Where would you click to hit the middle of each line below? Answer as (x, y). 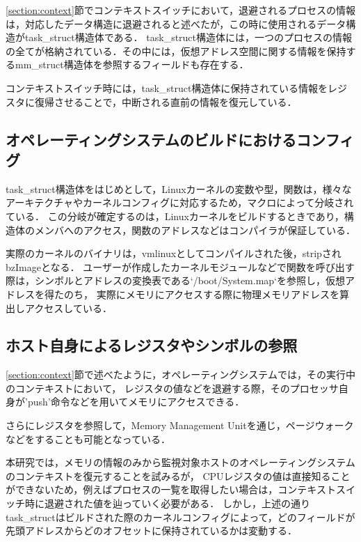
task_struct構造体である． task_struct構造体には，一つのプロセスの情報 (188, 37)
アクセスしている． (68, 308)
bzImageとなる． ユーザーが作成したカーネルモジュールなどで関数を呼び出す (180, 266)
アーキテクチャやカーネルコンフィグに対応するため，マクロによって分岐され (180, 202)
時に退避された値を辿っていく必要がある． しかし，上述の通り (167, 503)
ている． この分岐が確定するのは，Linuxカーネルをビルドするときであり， (175, 216)
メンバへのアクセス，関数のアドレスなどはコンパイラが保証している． (195, 230)
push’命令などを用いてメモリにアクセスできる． (136, 402)
